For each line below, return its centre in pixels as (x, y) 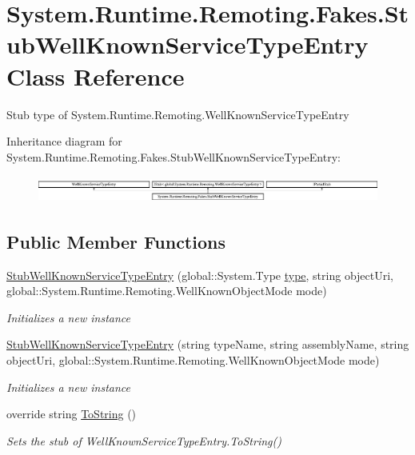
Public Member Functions (116, 241)
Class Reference (96, 76)
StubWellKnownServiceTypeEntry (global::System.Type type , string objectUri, (200, 275)
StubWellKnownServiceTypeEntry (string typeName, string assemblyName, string (208, 344)
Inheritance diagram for (64, 141)
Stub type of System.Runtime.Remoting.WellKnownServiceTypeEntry (178, 114)
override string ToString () (72, 414)
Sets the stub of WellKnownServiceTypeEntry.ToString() (144, 440)
